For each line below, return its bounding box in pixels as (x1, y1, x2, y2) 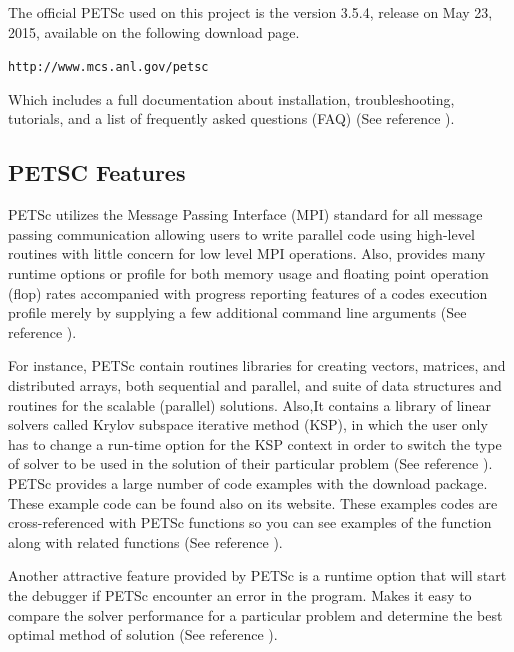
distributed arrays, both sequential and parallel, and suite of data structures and (8, 374, 502, 395)
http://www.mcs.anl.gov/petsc (8, 60, 209, 75)
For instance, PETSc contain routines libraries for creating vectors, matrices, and (8, 355, 506, 376)
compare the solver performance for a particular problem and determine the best (8, 604, 503, 625)
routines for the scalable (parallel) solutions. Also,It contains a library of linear (8, 394, 491, 415)
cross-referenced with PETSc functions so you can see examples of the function (8, 512, 492, 533)
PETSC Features (8, 157, 186, 188)
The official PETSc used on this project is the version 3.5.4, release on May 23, (8, 2, 493, 22)
